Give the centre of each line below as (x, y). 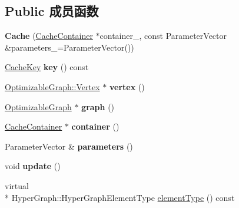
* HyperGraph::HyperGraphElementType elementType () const (120, 197)
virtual (17, 185)
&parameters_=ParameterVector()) (69, 47)
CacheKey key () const (47, 67)
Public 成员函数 (52, 11)
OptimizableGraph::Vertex (52, 86)
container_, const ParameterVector (163, 36)
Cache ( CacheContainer (49, 36)
